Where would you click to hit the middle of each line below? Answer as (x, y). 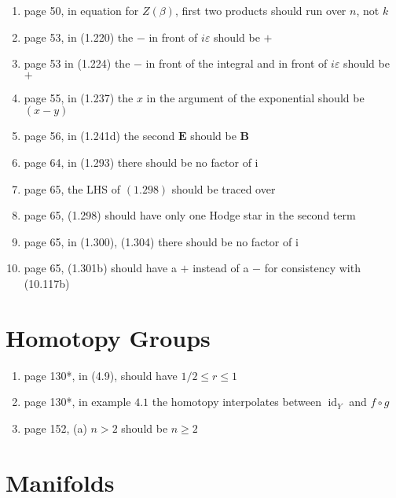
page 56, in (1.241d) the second (99, 136)
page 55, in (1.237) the (79, 97)
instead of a (221, 268)
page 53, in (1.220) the (79, 37)
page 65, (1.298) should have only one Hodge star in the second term (190, 215)
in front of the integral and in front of (236, 63)
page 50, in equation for (81, 10)
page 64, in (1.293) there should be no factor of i (141, 162)
